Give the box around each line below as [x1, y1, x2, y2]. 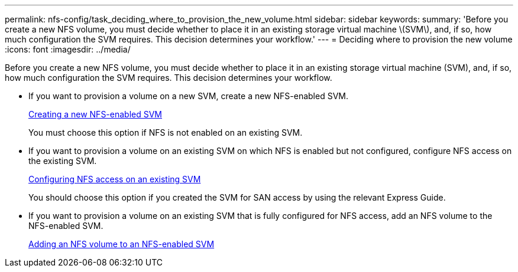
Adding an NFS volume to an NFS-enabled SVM [28, 239, 215, 249]
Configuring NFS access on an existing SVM [28, 174, 201, 184]
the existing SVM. [28, 156, 97, 166]
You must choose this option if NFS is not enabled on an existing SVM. [28, 127, 303, 137]
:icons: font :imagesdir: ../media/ [5, 44, 131, 54]
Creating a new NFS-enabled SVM [28, 109, 163, 119]
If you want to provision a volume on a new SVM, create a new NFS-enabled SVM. [28, 91, 348, 101]
